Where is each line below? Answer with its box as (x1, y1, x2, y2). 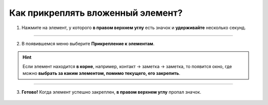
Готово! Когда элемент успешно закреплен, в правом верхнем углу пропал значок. (21, 89, 201, 95)
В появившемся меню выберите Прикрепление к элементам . (21, 40, 155, 46)
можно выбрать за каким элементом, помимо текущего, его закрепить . (22, 70, 181, 76)
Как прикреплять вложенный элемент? (9, 7, 183, 18)
